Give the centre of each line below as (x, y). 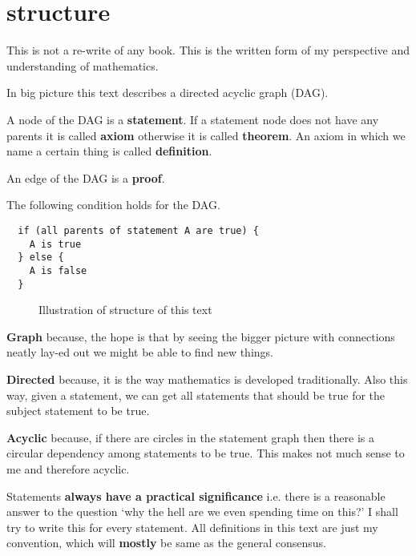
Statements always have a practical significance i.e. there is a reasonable (196, 496)
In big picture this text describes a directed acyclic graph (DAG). (168, 93)
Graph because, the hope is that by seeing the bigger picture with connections (201, 336)
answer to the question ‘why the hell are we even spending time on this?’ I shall (202, 512)
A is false (58, 270)
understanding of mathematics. (83, 65)
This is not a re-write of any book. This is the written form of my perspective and (208, 50)
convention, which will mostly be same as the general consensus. (166, 543)
